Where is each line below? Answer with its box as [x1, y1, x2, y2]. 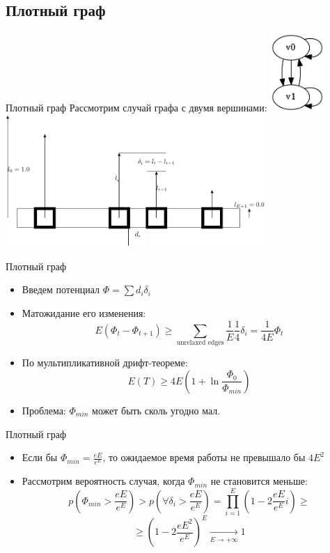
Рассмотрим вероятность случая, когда [22, 474, 185, 488]
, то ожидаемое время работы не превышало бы [102, 450, 306, 465]
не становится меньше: [210, 474, 308, 488]
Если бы [22, 450, 58, 465]
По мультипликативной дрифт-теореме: [22, 355, 188, 370]
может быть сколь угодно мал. [92, 403, 221, 417]
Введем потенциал [22, 282, 100, 297]
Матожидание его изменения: [22, 305, 146, 320]
